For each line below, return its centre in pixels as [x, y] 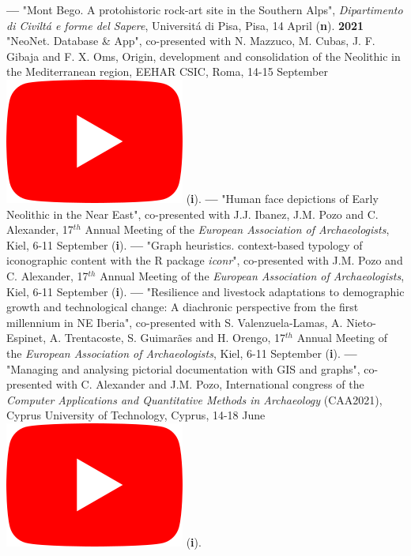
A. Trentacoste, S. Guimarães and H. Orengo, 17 [167, 338]
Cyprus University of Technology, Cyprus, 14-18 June [136, 415]
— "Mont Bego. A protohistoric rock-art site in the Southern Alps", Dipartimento [205, 9]
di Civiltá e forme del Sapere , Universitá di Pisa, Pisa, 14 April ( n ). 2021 [185, 25]
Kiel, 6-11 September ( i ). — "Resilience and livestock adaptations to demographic [205, 291]
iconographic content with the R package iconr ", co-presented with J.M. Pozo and [205, 260]
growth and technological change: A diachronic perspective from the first [183, 307]
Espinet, [26, 338]
